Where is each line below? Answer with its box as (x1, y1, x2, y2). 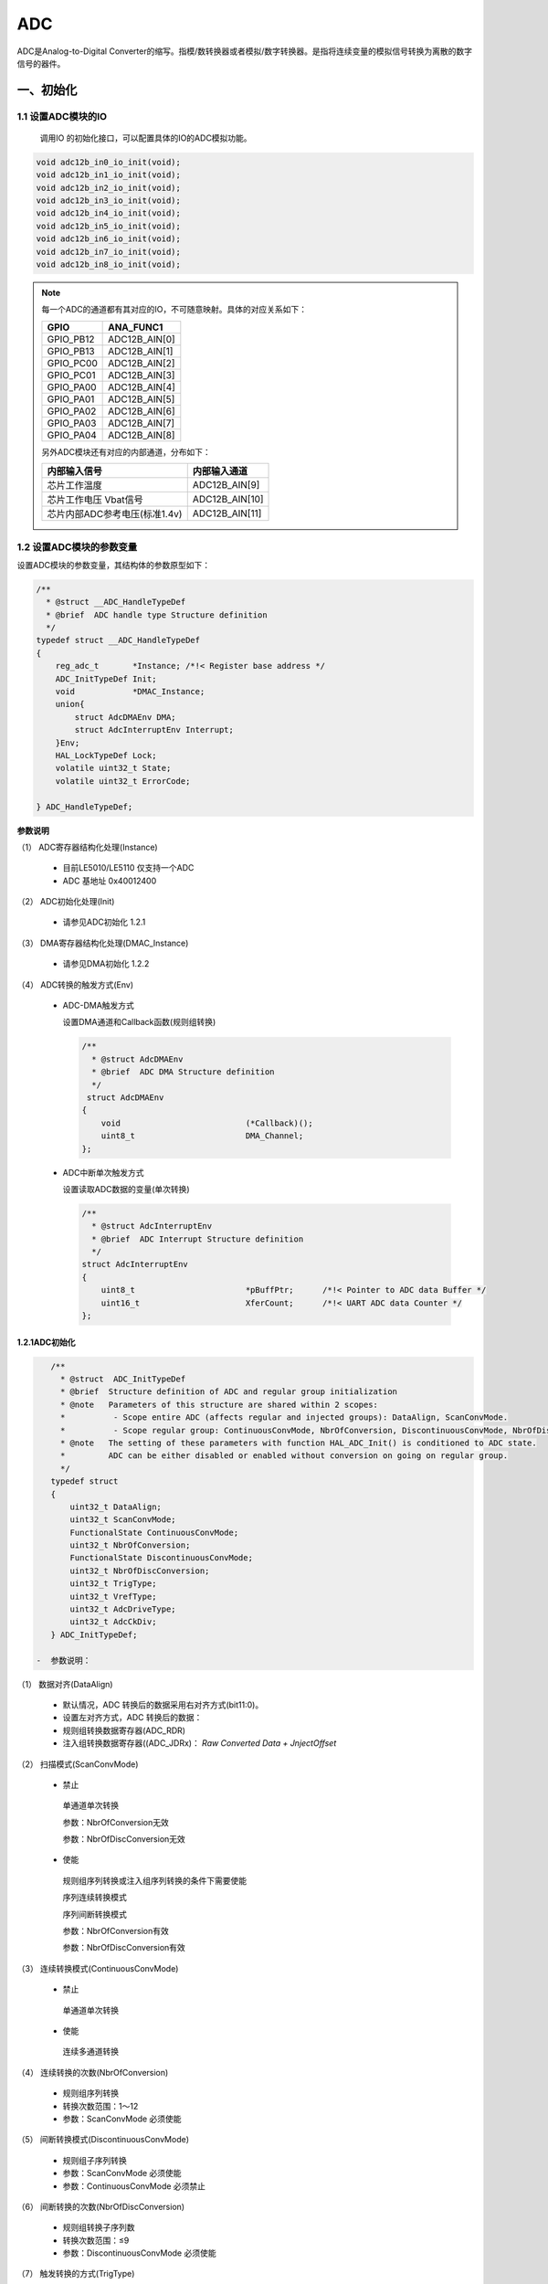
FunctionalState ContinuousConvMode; (69, 1527, 239, 1538)
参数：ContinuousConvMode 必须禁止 (62, 2180, 205, 2192)
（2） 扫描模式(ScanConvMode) (16, 1759, 139, 1770)
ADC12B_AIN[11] (192, 507, 262, 520)
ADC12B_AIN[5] (108, 393, 175, 406)
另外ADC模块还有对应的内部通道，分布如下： (41, 446, 211, 457)
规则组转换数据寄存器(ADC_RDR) (62, 1725, 186, 1736)
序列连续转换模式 (62, 1892, 127, 1903)
